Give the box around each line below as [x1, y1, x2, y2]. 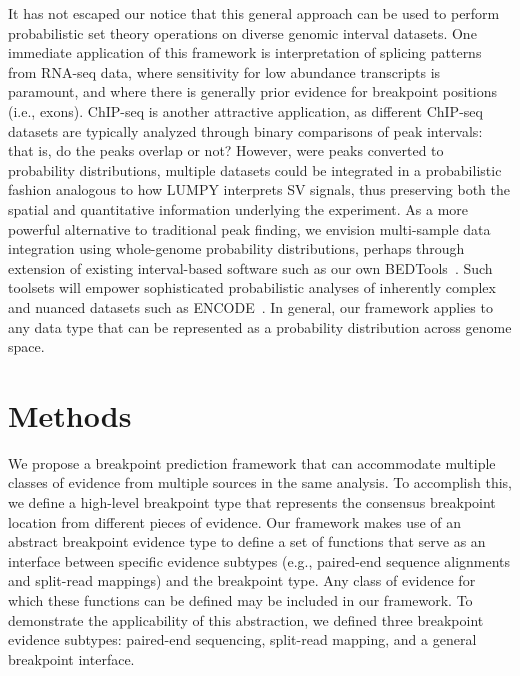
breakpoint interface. [8, 648, 135, 669]
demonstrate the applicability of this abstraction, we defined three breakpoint [8, 609, 484, 630]
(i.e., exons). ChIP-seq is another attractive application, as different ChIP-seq [8, 100, 483, 121]
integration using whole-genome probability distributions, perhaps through [8, 238, 465, 259]
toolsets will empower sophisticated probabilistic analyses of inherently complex [8, 277, 496, 298]
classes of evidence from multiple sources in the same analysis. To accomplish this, [8, 472, 512, 493]
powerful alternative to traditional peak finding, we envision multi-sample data [8, 218, 491, 239]
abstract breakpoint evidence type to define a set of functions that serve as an [8, 531, 486, 552]
